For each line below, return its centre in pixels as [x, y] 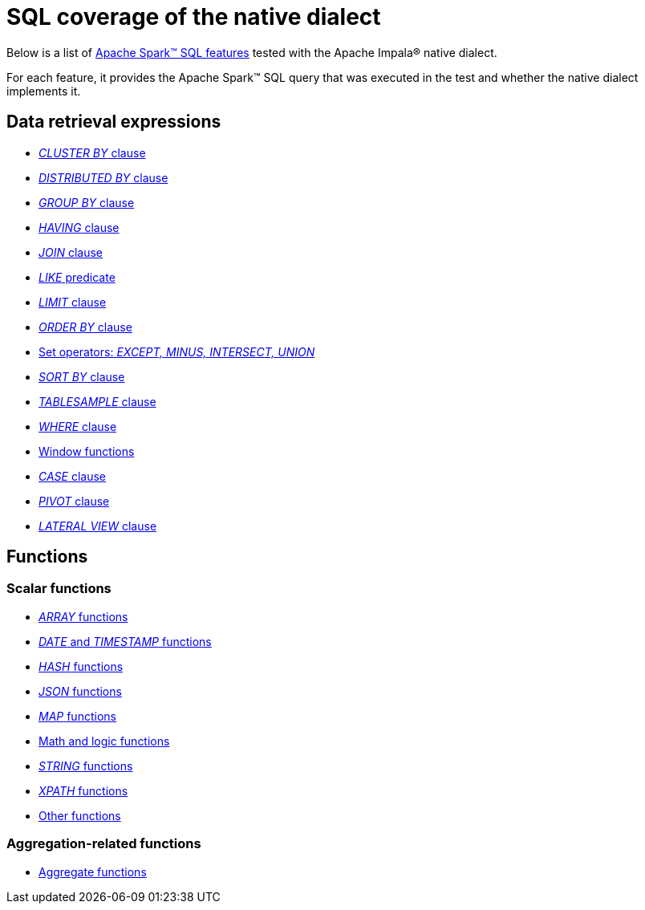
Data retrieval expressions [114, 122]
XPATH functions [83, 790]
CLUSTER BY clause [92, 152]
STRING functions [86, 766]
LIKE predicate [77, 277]
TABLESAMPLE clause [97, 401]
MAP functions [77, 716]
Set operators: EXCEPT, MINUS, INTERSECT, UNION [177, 351]
